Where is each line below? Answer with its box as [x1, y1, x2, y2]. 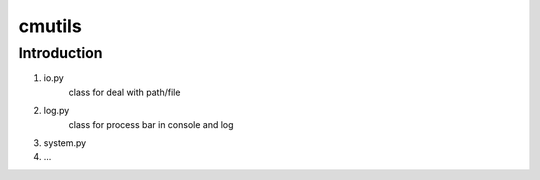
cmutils [18, 15, 82, 37]
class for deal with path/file [68, 86, 181, 98]
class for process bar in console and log [68, 118, 234, 130]
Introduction [18, 44, 103, 62]
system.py [43, 136, 87, 149]
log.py [43, 105, 70, 117]
